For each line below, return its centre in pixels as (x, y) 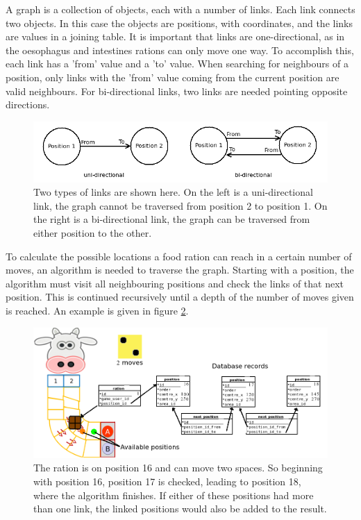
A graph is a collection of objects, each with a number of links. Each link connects (180, 9)
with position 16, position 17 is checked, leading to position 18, (167, 481)
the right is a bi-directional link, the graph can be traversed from (172, 219)
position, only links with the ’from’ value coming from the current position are (173, 77)
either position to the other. (93, 232)
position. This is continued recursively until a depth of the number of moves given (180, 297)
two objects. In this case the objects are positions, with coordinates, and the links (179, 23)
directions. (28, 104)
